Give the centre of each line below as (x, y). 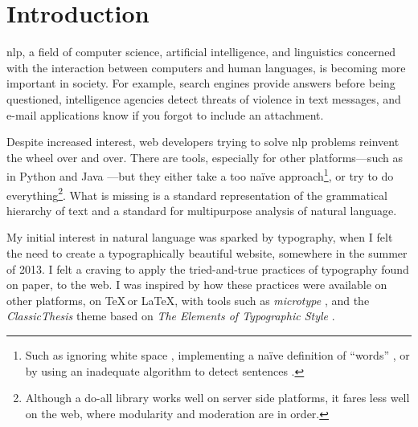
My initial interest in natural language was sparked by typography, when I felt (200, 237)
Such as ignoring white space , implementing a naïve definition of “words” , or (217, 354)
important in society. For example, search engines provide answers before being (201, 83)
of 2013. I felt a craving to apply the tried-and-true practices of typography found (208, 268)
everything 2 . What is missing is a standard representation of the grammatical (197, 193)
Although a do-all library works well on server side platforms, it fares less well (217, 398)
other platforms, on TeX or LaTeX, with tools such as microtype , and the (188, 300)
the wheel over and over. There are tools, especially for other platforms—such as (205, 157)
